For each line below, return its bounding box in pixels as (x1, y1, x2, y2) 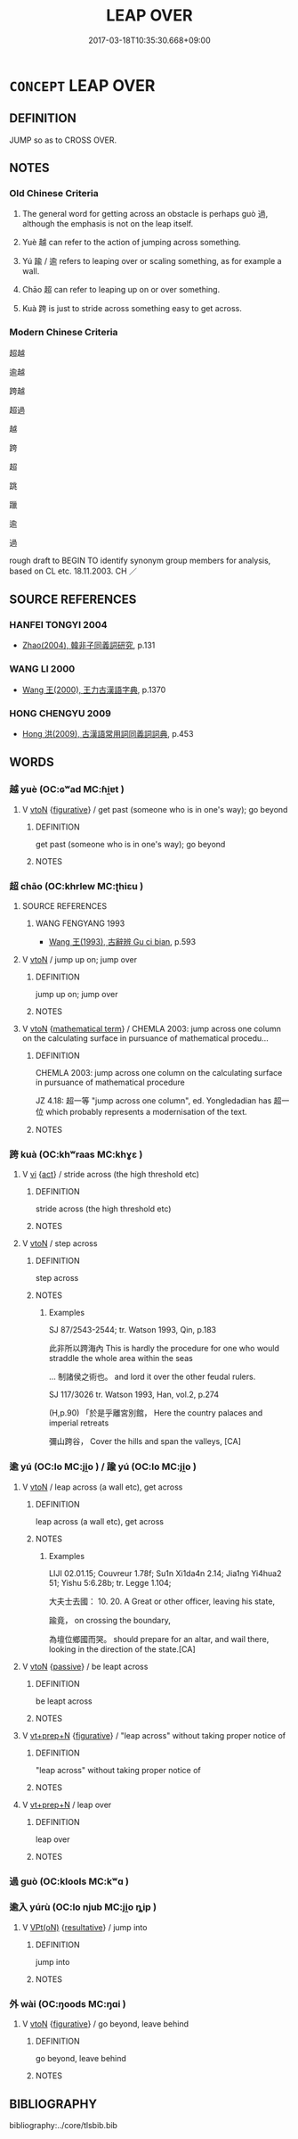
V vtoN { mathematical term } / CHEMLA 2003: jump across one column (21, 1023, 282, 1034)
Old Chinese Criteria (9, 187, 100, 200)
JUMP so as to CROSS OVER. (9, 135, 117, 145)
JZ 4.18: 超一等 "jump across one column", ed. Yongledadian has (35, 1095, 272, 1106)
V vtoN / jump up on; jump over (21, 954, 138, 964)
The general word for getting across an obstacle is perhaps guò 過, (21, 209, 269, 219)
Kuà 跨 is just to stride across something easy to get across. (21, 303, 243, 314)
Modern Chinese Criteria (9, 326, 118, 339)
